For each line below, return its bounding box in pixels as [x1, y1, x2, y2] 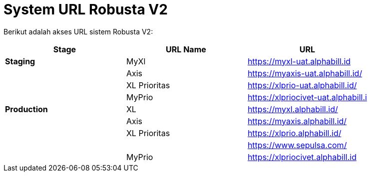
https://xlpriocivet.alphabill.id [247, 152, 357, 162]
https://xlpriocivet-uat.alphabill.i [247, 92, 367, 102]
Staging [5, 56, 35, 66]
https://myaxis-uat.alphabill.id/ [247, 68, 363, 78]
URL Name [166, 44, 206, 54]
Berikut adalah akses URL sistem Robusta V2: [3, 27, 153, 36]
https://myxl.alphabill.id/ [247, 104, 338, 114]
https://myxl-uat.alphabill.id [247, 56, 351, 66]
